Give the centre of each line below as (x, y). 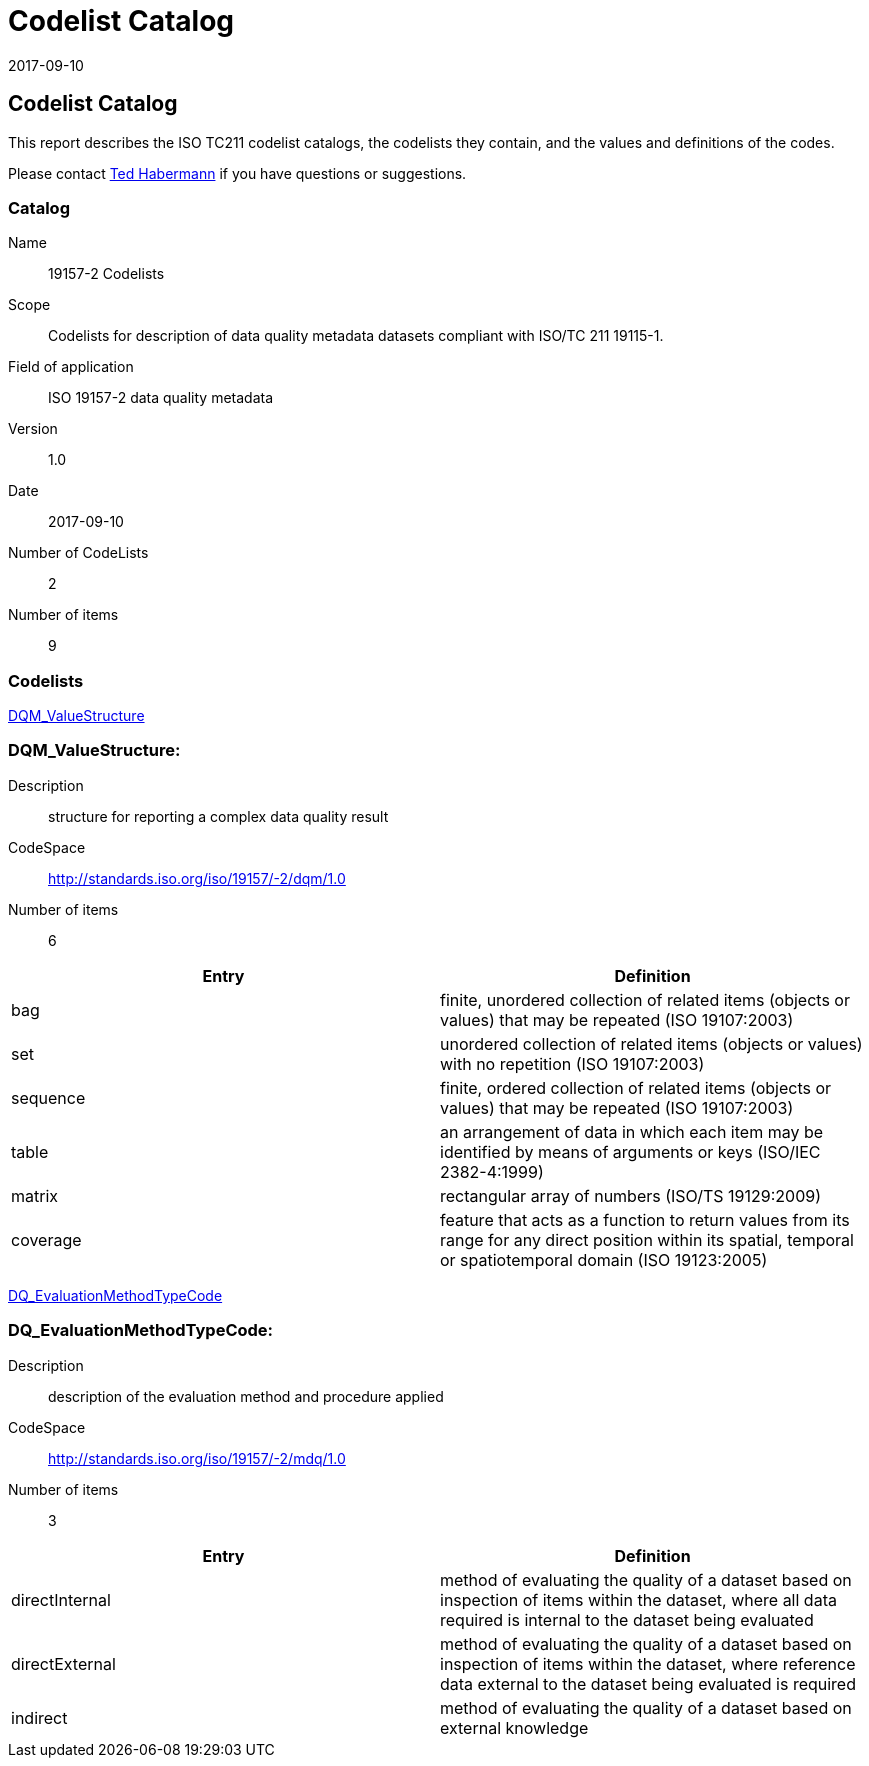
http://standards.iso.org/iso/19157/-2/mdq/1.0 (197, 1458)
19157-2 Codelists (106, 274)
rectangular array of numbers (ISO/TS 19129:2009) (630, 1195)
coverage (46, 1239)
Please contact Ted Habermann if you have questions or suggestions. (237, 173)
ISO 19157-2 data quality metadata (161, 398)
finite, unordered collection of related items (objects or (645, 999)
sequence (48, 1097)
